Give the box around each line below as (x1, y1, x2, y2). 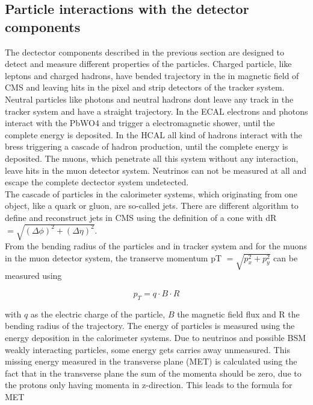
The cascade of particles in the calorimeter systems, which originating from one (5, 187, 297, 200)
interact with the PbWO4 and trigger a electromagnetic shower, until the (5, 116, 275, 129)
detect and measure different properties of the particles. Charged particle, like (5, 57, 292, 70)
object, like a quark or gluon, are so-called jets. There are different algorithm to (5, 199, 299, 212)
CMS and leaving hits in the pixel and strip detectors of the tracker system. (5, 81, 285, 94)
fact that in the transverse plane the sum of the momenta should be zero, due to (5, 366, 302, 379)
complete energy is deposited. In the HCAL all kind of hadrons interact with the (5, 128, 302, 141)
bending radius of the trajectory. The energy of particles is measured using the (5, 319, 295, 332)
